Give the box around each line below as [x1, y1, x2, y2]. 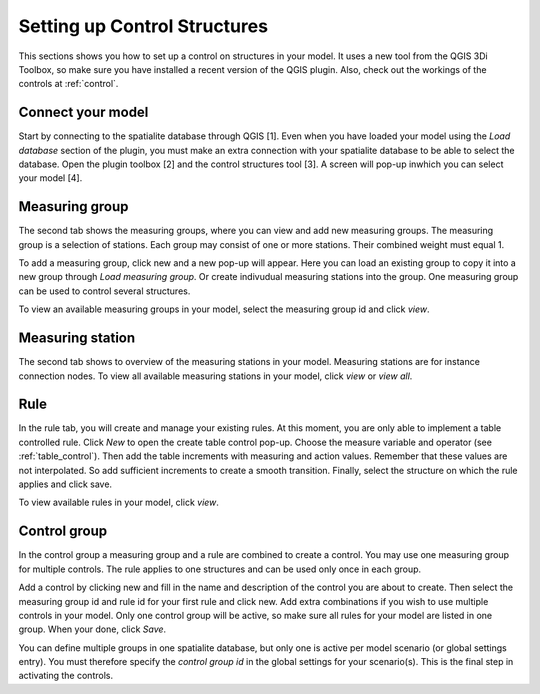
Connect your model [18, 104, 149, 121]
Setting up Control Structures [18, 15, 269, 37]
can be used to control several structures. [18, 285, 191, 297]
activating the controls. [18, 670, 114, 682]
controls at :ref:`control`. [18, 78, 119, 90]
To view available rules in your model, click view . [18, 496, 220, 509]
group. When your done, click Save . [18, 623, 167, 635]
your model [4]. [18, 172, 83, 184]
